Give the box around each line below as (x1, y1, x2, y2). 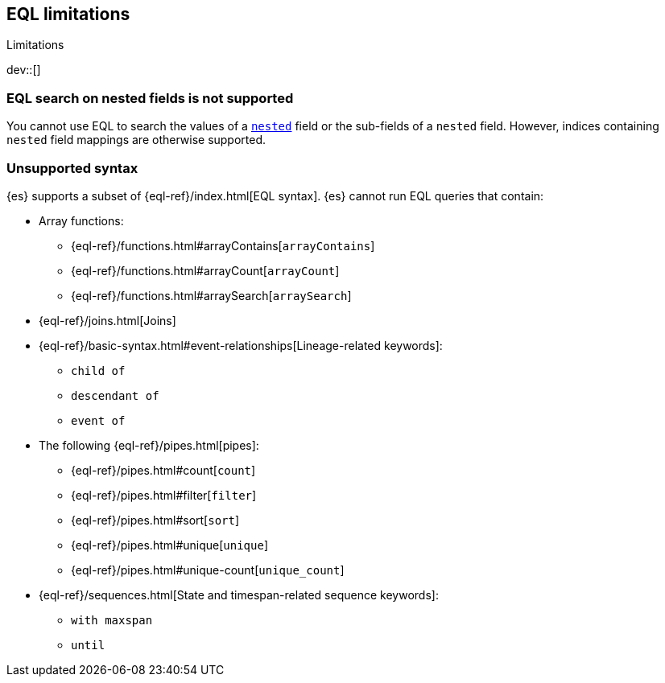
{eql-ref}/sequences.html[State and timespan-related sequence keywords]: (39, 587, 439, 602)
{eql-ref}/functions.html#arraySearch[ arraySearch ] (71, 288, 352, 302)
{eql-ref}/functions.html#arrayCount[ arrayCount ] (71, 263, 340, 278)
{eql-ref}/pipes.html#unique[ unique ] (71, 537, 269, 552)
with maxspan (71, 613, 153, 627)
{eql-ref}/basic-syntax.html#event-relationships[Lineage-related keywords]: (39, 338, 443, 352)
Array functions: (39, 213, 124, 228)
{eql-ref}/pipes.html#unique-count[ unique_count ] (71, 562, 345, 577)
